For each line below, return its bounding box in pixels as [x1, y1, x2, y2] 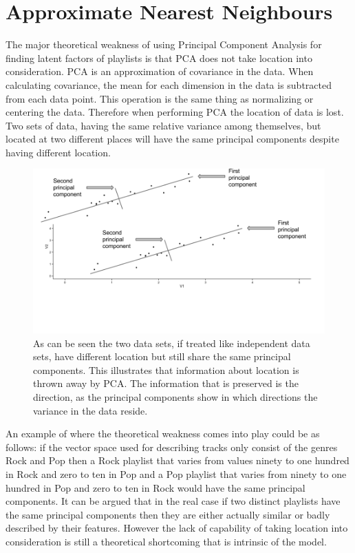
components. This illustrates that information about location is [33, 362, 299, 377]
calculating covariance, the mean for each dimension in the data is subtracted [6, 77, 332, 92]
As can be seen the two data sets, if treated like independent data [33, 335, 310, 350]
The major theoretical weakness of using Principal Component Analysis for [6, 37, 322, 52]
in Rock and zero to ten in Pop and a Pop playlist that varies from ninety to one [6, 466, 347, 481]
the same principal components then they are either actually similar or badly [6, 507, 330, 521]
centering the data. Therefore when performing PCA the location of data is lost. [6, 105, 344, 119]
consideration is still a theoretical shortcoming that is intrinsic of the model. [6, 534, 327, 548]
